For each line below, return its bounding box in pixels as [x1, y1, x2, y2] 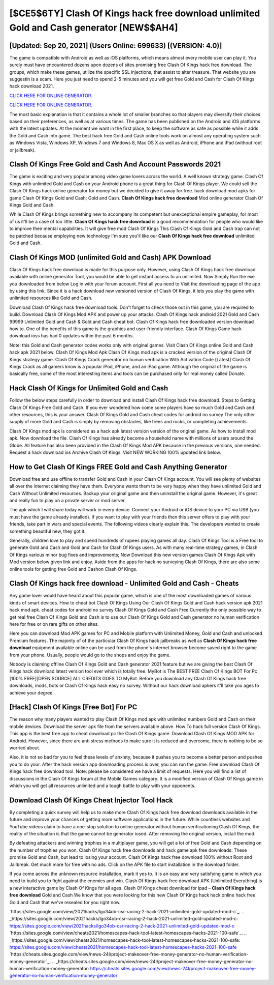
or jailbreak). [9, 147, 36, 153]
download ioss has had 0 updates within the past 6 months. [9, 333, 134, 339]
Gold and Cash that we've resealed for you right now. [9, 899, 121, 905]
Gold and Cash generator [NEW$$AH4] [9, 22, 179, 33]
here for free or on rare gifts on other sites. [9, 621, 99, 627]
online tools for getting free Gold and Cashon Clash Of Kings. [9, 566, 138, 572]
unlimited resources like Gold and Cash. [9, 295, 93, 301]
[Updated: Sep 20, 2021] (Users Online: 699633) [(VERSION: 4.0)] [9, 41, 222, 50]
